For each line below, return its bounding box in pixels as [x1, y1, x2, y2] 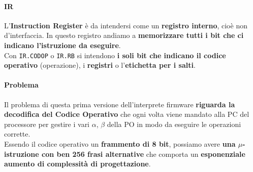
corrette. [4, 128, 30, 139]
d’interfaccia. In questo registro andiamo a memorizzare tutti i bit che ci [4, 30, 244, 40]
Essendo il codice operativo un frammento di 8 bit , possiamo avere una [4, 139, 236, 149]
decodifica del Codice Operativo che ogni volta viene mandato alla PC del [4, 109, 249, 119]
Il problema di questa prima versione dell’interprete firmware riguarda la [4, 99, 235, 109]
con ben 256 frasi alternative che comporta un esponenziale [42, 148, 245, 159]
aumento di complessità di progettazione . [4, 158, 151, 169]
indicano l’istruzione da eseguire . [4, 39, 121, 50]
